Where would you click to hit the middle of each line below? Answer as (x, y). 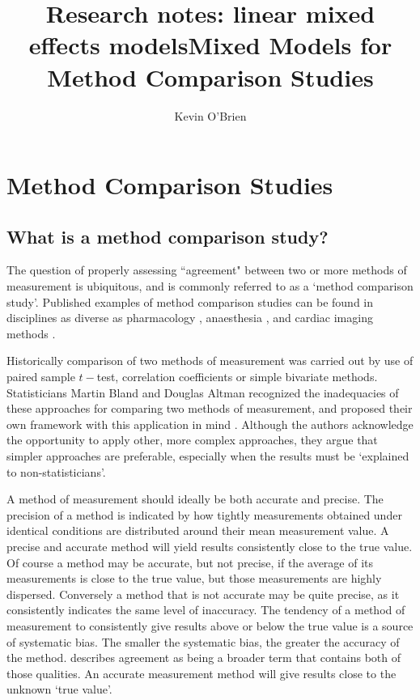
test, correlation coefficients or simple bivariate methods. (237, 377)
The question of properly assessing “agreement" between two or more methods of (207, 270)
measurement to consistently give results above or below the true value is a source (210, 625)
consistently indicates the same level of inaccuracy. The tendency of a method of (206, 610)
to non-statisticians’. (56, 471)
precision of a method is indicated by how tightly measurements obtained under (204, 514)
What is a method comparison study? (168, 236)
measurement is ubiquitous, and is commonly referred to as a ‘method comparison (210, 286)
